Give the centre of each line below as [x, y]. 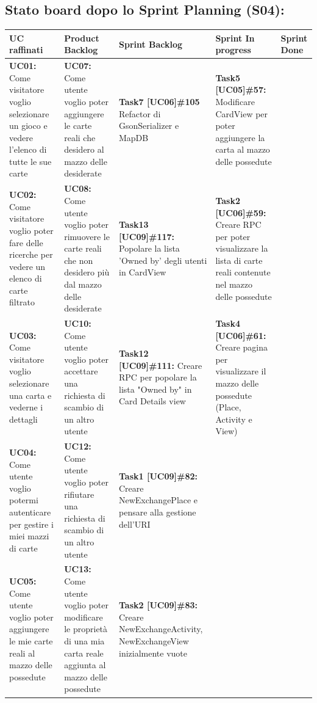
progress [233, 50]
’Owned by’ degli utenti [163, 260]
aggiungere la [240, 137]
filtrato [22, 302]
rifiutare [79, 494]
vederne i [26, 407]
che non [79, 260]
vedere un [27, 266]
